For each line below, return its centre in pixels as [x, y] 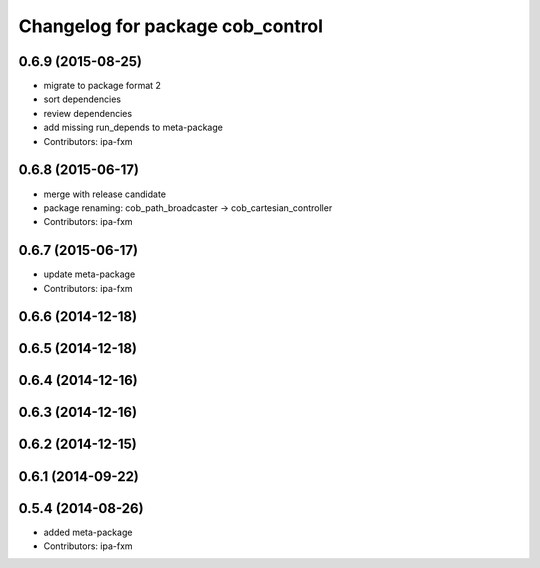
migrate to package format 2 [102, 86]
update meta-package [89, 274]
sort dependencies [82, 99]
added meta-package [88, 532]
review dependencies [88, 113]
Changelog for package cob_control [171, 26]
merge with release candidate [105, 194]
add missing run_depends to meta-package [133, 127]
